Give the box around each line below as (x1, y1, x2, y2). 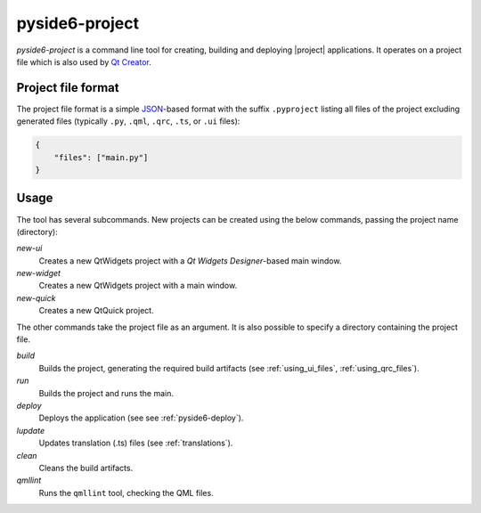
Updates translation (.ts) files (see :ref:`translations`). (38, 437, 233, 449)
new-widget (16, 268, 61, 279)
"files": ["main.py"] (53, 152, 149, 162)
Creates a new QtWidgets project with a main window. (38, 281, 238, 291)
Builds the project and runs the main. (38, 387, 174, 398)
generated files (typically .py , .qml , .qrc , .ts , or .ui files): (16, 116, 240, 126)
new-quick (16, 292, 56, 303)
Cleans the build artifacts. (38, 462, 134, 473)
